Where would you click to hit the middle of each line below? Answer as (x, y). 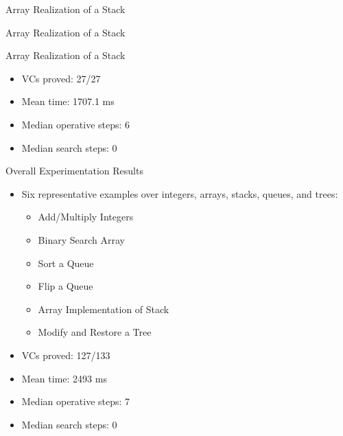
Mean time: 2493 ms (64, 378)
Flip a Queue (66, 286)
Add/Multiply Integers (86, 217)
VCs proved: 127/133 (66, 355)
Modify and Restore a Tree (95, 332)
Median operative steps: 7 (76, 401)
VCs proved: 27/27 (61, 78)
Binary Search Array (81, 239)
